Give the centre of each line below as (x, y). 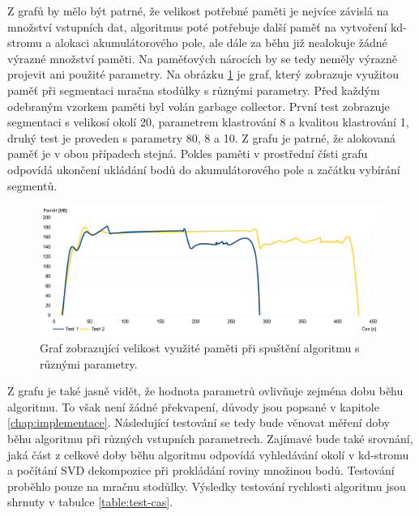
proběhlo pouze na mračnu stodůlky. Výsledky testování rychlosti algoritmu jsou (207, 486)
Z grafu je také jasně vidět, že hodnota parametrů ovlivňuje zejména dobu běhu (205, 391)
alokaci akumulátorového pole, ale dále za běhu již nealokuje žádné (221, 43)
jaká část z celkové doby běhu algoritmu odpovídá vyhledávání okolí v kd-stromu (208, 454)
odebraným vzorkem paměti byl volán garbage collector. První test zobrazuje (199, 106)
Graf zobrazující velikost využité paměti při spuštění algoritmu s (200, 348)
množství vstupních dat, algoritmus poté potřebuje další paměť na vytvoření (197, 26)
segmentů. (32, 185)
